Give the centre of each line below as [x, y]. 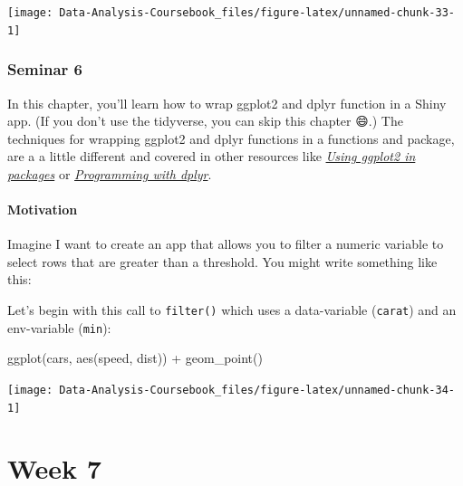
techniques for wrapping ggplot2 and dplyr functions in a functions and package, [231, 138]
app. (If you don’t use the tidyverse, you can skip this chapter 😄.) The [205, 121]
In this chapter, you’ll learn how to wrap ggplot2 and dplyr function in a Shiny [227, 103]
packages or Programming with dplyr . [110, 173]
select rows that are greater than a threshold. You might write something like [222, 261]
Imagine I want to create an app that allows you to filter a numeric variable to [226, 244]
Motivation [43, 210]
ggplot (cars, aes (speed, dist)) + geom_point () [135, 358]
